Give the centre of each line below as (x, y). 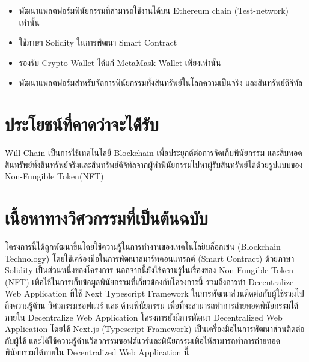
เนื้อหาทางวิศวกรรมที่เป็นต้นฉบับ (106, 218)
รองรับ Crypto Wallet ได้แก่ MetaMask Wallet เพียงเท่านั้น (120, 62)
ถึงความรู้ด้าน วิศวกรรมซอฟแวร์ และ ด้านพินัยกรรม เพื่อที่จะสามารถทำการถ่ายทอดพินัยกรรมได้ (152, 305)
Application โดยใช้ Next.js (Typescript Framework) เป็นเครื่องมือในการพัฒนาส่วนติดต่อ (155, 329)
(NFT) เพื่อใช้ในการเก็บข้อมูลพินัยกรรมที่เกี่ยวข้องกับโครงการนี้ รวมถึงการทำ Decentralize (149, 281)
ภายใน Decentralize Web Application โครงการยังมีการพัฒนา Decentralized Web (144, 317)
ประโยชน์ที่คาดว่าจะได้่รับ (82, 124)
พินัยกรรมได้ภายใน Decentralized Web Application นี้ (97, 352)
